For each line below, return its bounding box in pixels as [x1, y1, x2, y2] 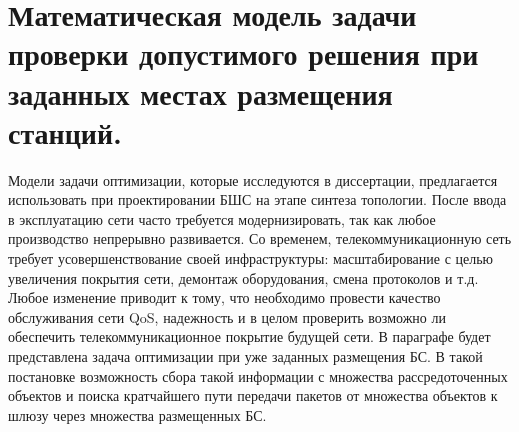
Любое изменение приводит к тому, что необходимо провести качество [8, 287, 441, 308]
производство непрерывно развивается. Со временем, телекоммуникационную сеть [8, 228, 512, 249]
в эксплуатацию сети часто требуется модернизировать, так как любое [8, 208, 436, 229]
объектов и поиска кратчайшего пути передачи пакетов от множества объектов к [8, 385, 498, 406]
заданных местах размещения [8, 72, 393, 113]
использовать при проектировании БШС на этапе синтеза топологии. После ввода [8, 189, 507, 210]
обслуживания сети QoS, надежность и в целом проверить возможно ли [8, 306, 446, 327]
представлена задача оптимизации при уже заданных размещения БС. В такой [8, 346, 483, 367]
